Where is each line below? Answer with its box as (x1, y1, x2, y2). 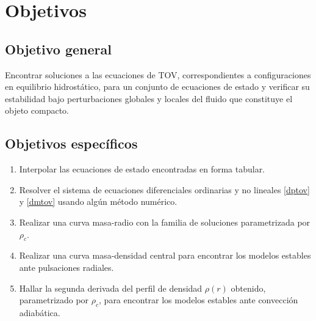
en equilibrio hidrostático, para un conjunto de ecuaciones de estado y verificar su (5, 80, 310, 93)
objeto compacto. (5, 104, 69, 117)
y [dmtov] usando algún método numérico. (19, 195, 178, 208)
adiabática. (19, 306, 60, 319)
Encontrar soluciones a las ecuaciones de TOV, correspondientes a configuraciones (5, 68, 311, 81)
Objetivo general (5, 39, 112, 58)
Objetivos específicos (5, 134, 138, 153)
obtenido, (231, 281, 266, 294)
